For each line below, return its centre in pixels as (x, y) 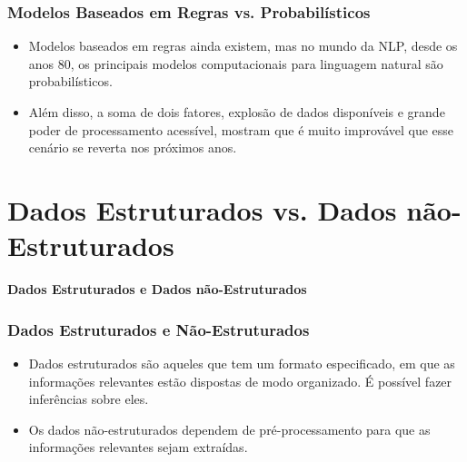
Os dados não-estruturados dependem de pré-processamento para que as (229, 429)
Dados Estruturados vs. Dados (202, 209)
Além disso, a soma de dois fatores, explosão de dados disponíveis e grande (237, 112)
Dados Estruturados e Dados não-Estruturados (157, 289)
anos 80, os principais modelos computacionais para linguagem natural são (236, 63)
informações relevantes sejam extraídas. (138, 447)
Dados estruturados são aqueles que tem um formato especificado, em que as (242, 363)
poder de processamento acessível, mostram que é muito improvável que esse (241, 129)
